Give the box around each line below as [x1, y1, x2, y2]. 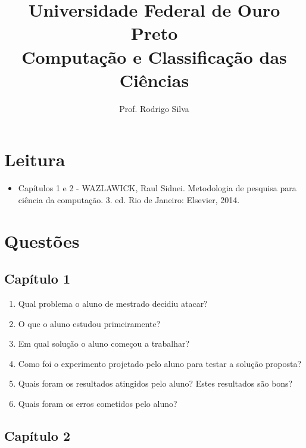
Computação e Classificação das [21, 44, 287, 69]
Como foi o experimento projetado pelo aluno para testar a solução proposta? [18, 357, 302, 369]
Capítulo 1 [4, 269, 71, 288]
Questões [4, 228, 80, 253]
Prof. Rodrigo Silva [119, 102, 189, 114]
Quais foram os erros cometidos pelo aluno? [18, 397, 177, 409]
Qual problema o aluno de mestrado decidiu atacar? [18, 297, 208, 309]
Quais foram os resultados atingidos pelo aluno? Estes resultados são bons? [18, 377, 293, 390]
